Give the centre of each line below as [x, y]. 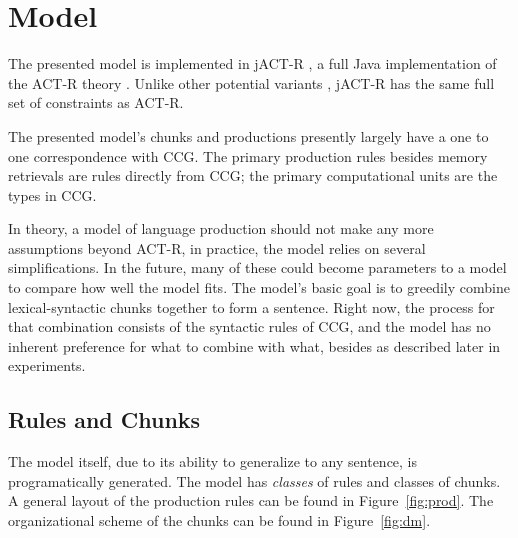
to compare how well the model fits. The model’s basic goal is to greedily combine [259, 287]
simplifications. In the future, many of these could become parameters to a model [257, 267]
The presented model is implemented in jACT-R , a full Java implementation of [252, 63]
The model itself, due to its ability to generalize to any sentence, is [213, 461]
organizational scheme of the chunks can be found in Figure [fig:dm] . [219, 520]
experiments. [47, 365]
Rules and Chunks [104, 419]
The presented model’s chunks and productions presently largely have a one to [248, 135]
